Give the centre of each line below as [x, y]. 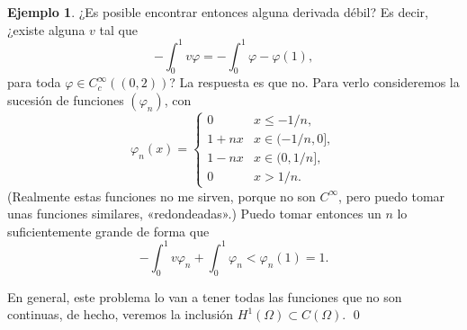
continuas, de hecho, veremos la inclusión [121, 314]
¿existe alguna [46, 29]
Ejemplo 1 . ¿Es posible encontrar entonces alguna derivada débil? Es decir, [218, 12]
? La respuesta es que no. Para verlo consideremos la [314, 82]
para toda [34, 82]
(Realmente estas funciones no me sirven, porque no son [162, 196]
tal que [118, 29]
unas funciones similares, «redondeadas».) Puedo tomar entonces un [194, 214]
